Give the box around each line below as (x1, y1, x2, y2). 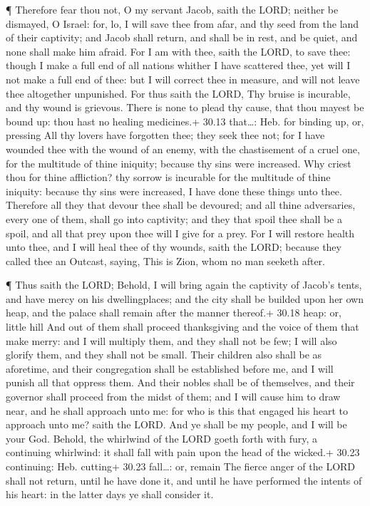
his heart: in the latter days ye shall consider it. (6, 487, 214, 502)
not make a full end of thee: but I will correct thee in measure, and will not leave (6, 71, 360, 86)
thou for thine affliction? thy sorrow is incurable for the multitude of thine (6, 170, 331, 185)
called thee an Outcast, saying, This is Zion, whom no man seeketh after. (6, 253, 325, 268)
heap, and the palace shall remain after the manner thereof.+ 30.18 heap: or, (6, 305, 341, 320)
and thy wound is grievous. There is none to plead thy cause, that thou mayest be (6, 100, 364, 115)
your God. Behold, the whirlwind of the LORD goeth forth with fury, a (6, 430, 318, 445)
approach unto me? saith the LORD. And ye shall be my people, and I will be (6, 417, 347, 432)
